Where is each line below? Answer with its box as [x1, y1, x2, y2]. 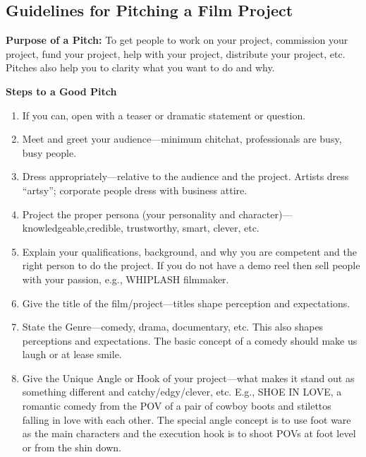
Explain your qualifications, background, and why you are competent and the [22, 244, 357, 259]
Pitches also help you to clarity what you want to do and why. [6, 60, 275, 75]
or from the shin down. [22, 439, 121, 454]
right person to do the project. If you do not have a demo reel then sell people [22, 258, 360, 273]
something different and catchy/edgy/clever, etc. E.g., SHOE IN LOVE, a [22, 384, 342, 399]
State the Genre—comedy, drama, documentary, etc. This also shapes [22, 319, 324, 334]
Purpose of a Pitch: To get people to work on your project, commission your [6, 32, 348, 47]
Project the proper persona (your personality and [22, 206, 236, 221]
